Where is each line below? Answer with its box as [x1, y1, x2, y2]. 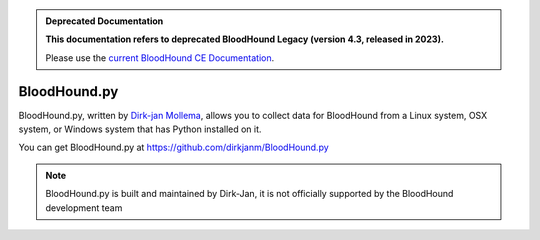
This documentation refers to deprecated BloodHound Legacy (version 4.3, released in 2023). [45, 33, 445, 45]
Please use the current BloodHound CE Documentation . [45, 51, 275, 64]
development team [45, 201, 123, 214]
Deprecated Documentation [45, 15, 164, 27]
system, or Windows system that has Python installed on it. [18, 123, 262, 135]
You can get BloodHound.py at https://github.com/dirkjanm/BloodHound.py [18, 141, 329, 154]
